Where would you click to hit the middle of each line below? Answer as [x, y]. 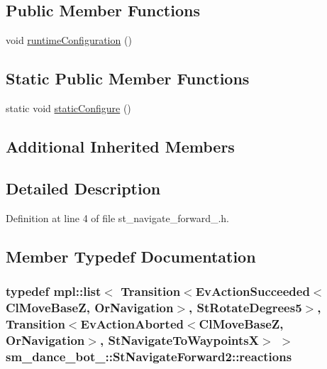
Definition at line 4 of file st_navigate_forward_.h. [117, 217]
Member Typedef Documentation [131, 256]
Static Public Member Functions [128, 78]
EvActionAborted [132, 323]
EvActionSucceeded [253, 291]
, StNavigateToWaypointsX [179, 340]
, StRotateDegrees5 [245, 307]
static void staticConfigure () [68, 108]
